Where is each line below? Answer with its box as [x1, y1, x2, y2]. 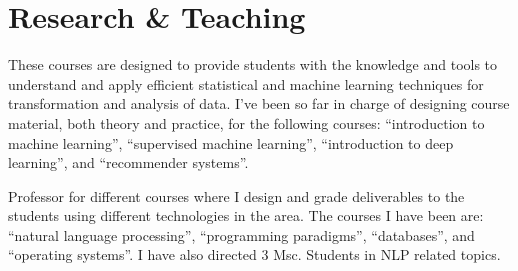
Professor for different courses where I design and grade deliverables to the [8, 185, 465, 206]
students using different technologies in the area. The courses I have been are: [8, 205, 484, 226]
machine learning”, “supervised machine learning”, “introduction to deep [8, 132, 454, 153]
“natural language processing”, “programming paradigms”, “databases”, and [8, 224, 475, 245]
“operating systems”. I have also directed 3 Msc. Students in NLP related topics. [8, 244, 501, 265]
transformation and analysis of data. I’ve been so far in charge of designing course [8, 93, 510, 114]
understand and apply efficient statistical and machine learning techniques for [8, 73, 484, 94]
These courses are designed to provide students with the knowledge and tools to [8, 54, 498, 75]
